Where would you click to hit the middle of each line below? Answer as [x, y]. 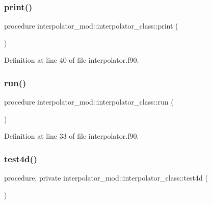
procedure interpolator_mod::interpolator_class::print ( [91, 26]
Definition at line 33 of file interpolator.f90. [72, 136]
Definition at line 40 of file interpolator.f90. [72, 60]
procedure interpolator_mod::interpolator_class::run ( [89, 102]
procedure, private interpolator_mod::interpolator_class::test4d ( [106, 178]
